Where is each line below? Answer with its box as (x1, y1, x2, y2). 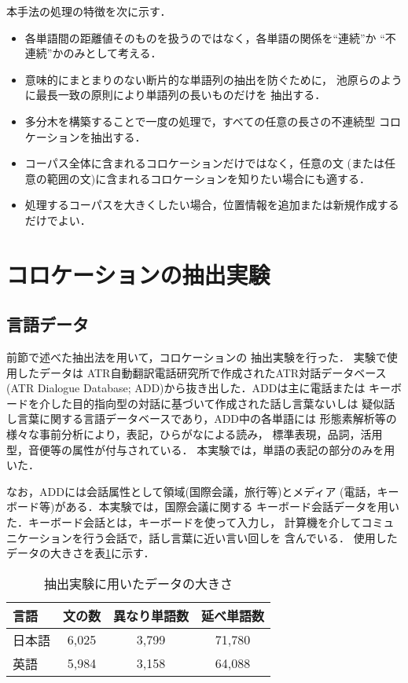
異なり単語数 (113, 606, 189, 625)
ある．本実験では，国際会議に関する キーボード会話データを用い (65, 498, 400, 515)
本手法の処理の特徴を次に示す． (6, 3, 171, 19)
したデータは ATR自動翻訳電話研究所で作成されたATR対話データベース (17, 364, 387, 380)
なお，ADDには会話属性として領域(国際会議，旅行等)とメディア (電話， (6, 483, 377, 499)
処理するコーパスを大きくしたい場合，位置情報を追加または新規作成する (24, 196, 399, 213)
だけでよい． (24, 211, 91, 228)
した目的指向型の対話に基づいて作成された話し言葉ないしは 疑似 (50, 395, 384, 411)
